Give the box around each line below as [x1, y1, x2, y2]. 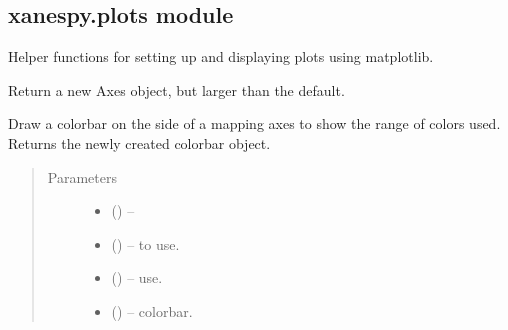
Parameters [47, 166, 117, 187]
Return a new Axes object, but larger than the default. [8, 79, 345, 100]
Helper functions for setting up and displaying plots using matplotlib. [8, 46, 434, 67]
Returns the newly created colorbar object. [8, 132, 271, 153]
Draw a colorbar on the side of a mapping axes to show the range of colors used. [8, 113, 501, 134]
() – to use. [111, 233, 180, 254]
